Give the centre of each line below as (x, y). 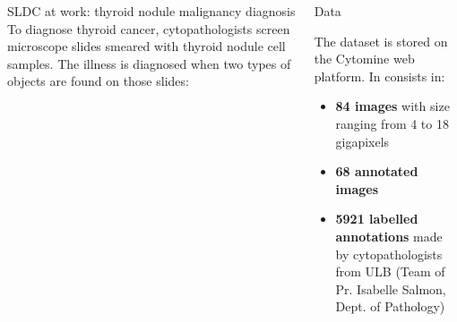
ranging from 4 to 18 (392, 123)
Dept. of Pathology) (390, 306)
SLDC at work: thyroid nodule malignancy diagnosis (151, 11)
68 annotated (377, 171)
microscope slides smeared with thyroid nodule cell (147, 46)
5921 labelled (377, 219)
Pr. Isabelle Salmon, (391, 288)
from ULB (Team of (390, 271)
